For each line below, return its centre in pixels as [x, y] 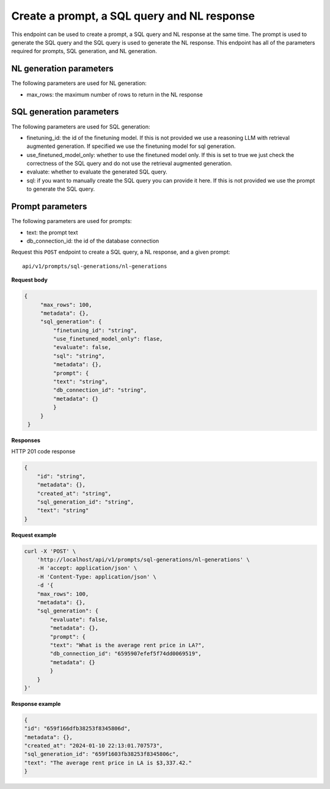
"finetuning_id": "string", [95, 330]
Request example [34, 535]
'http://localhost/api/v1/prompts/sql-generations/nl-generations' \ [143, 560]
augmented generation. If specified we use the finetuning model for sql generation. [131, 146]
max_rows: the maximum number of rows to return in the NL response [115, 94]
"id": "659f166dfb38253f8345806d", [77, 728]
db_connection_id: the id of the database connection [93, 241]
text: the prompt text [52, 232]
